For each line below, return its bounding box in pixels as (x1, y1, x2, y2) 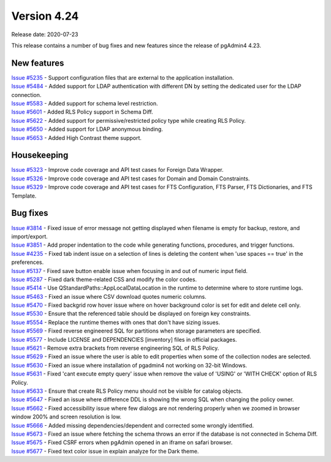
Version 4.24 (11, 9, 79, 23)
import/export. (11, 233, 48, 240)
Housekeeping (11, 150, 69, 161)
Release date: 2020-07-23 (11, 31, 78, 38)
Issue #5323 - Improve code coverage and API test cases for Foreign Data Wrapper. (11, 166, 224, 174)
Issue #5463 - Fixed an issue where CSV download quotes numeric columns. (11, 293, 207, 300)
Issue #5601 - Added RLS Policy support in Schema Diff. (11, 108, 153, 116)
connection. (11, 91, 42, 98)
